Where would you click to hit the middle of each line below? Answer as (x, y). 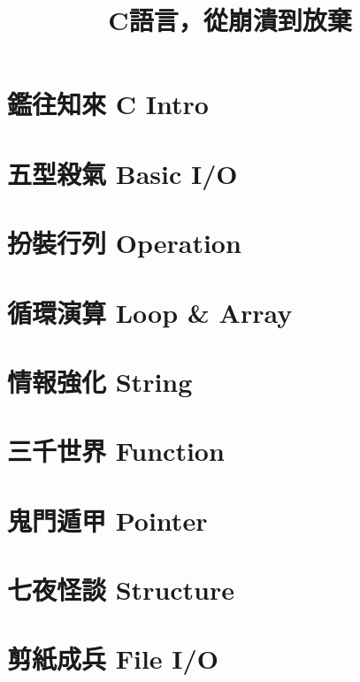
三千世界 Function (116, 451)
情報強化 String (100, 381)
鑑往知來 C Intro (108, 104)
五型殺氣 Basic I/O (123, 173)
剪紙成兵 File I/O (113, 659)
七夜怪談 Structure (121, 589)
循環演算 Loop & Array (150, 312)
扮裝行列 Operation (124, 243)
